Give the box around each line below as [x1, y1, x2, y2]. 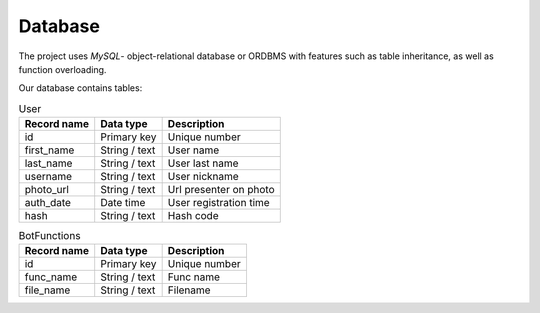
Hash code [167, 209, 219, 223]
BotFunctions [18, 229, 81, 243]
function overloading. [18, 63, 107, 75]
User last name [167, 156, 239, 170]
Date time [100, 196, 146, 210]
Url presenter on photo [167, 183, 275, 197]
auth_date [24, 196, 72, 210]
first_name [24, 143, 75, 157]
